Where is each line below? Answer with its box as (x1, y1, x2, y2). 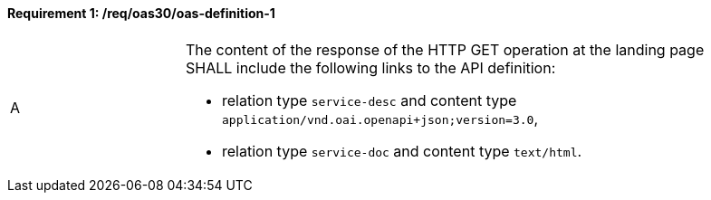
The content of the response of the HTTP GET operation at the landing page (186, 40, 705, 59)
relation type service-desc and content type (222, 90, 517, 110)
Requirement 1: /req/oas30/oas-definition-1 (7, 5, 275, 21)
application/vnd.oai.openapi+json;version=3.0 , (222, 109, 538, 128)
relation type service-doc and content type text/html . (222, 141, 582, 160)
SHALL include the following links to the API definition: (186, 58, 556, 77)
